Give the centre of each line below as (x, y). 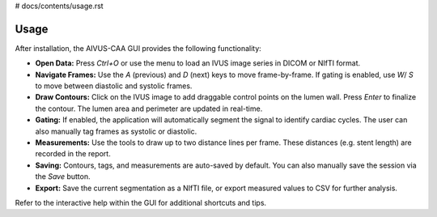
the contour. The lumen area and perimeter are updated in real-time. (149, 108)
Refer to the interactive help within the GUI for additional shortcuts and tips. (141, 202)
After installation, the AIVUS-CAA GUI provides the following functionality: (138, 48)
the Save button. (63, 177)
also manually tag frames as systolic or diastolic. (116, 131)
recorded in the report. (73, 154)
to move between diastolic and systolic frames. (114, 86)
